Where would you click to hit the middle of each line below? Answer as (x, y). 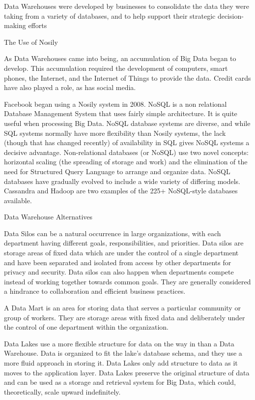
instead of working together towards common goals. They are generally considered (127, 281)
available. (18, 200)
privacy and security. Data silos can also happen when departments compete (119, 272)
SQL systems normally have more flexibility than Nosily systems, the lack (115, 133)
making (15, 25)
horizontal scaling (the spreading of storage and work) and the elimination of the (126, 162)
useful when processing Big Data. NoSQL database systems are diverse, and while (127, 123)
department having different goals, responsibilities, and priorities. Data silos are (124, 243)
